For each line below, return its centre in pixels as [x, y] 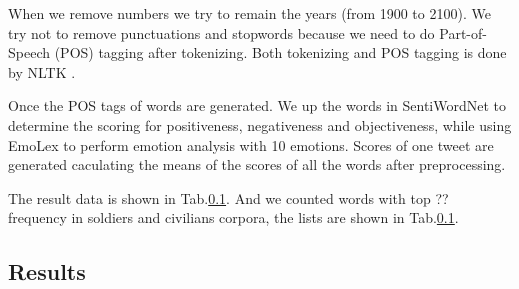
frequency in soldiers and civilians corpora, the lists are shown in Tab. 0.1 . [233, 217]
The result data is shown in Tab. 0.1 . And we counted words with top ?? [228, 197]
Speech [29, 52]
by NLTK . [42, 71]
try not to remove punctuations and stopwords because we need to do [221, 32]
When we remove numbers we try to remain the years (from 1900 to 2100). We [249, 13]
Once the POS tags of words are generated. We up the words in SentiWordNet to [257, 105]
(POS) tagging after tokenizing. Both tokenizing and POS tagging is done [280, 52]
